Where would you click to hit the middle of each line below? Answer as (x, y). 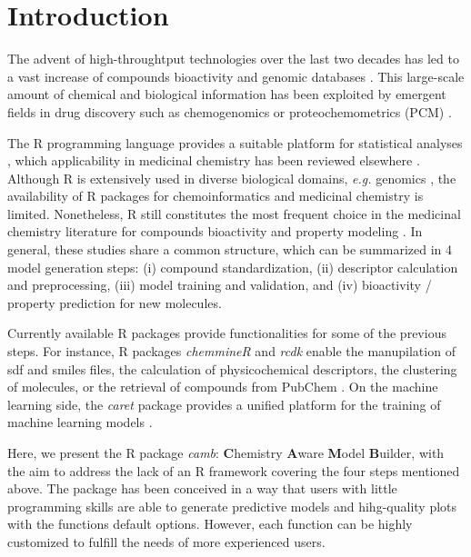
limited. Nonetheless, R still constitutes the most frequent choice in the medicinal (234, 213)
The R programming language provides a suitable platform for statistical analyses (235, 142)
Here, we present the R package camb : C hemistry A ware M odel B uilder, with (226, 453)
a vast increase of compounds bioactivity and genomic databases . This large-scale (236, 76)
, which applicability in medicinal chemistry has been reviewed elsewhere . (214, 160)
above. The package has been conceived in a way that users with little (202, 488)
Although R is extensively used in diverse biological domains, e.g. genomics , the (232, 178)
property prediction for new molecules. (115, 302)
